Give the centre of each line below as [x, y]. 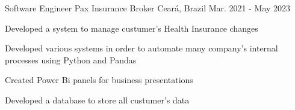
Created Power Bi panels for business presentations [99, 80]
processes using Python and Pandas [71, 59]
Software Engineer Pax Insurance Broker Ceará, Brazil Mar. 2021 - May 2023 [148, 8]
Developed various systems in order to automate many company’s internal [141, 48]
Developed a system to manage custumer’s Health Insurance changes [132, 28]
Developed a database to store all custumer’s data [97, 100]
